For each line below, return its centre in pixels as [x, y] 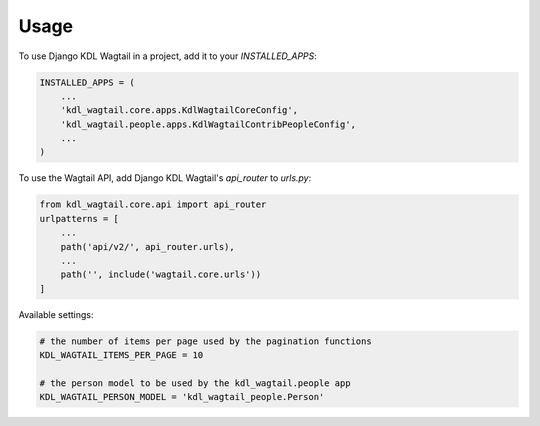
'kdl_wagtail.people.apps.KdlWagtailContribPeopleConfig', [208, 124]
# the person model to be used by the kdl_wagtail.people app [195, 383]
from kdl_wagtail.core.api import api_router [153, 204]
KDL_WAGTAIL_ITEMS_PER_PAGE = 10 [121, 355]
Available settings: [56, 314]
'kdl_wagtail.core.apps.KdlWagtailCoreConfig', [179, 110]
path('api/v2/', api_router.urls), [147, 246]
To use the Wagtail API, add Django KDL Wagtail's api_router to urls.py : [165, 178]
